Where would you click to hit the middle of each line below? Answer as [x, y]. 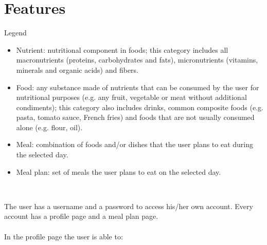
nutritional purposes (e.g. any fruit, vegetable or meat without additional [131, 97]
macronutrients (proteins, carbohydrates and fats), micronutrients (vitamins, [137, 60]
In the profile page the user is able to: [64, 236]
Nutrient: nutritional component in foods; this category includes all [122, 49]
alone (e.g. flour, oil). [49, 127]
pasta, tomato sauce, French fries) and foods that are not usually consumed [135, 117]
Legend [15, 33]
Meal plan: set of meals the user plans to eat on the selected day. [119, 171]
